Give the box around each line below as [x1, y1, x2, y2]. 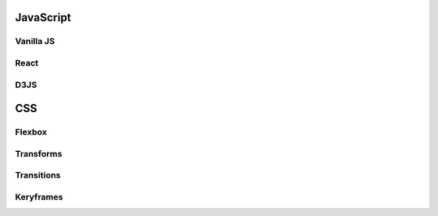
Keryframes [15, 191, 64, 202]
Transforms [15, 148, 62, 159]
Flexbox [15, 127, 48, 138]
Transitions [15, 170, 61, 181]
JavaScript [15, 11, 72, 24]
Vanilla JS [15, 36, 55, 47]
